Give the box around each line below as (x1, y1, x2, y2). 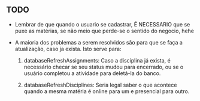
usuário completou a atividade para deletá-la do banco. (23, 69, 161, 77)
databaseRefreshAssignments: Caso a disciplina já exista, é (23, 57, 171, 64)
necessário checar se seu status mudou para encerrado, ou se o (23, 63, 184, 70)
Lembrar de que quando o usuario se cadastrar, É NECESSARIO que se (14, 20, 190, 28)
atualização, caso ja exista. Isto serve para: (14, 45, 122, 52)
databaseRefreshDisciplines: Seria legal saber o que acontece (23, 81, 177, 88)
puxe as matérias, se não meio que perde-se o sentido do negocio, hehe (14, 27, 195, 34)
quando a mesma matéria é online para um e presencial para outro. (23, 87, 190, 95)
